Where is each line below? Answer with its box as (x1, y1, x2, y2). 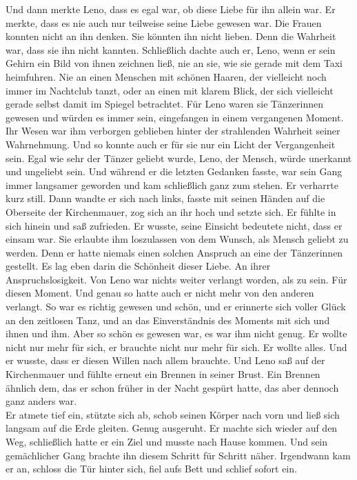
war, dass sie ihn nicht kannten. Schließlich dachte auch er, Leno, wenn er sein (6, 42, 336, 57)
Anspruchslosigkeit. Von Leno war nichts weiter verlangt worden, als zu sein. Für (6, 272, 347, 286)
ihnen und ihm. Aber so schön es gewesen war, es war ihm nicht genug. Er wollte (6, 326, 347, 341)
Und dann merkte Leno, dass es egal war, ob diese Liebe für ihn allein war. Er (6, 2, 336, 16)
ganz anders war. (6, 394, 77, 408)
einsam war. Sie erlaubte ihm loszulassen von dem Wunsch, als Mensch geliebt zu (6, 232, 349, 246)
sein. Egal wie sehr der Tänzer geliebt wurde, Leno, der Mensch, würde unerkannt (6, 150, 352, 165)
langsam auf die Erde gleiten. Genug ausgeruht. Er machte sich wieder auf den (6, 421, 338, 435)
